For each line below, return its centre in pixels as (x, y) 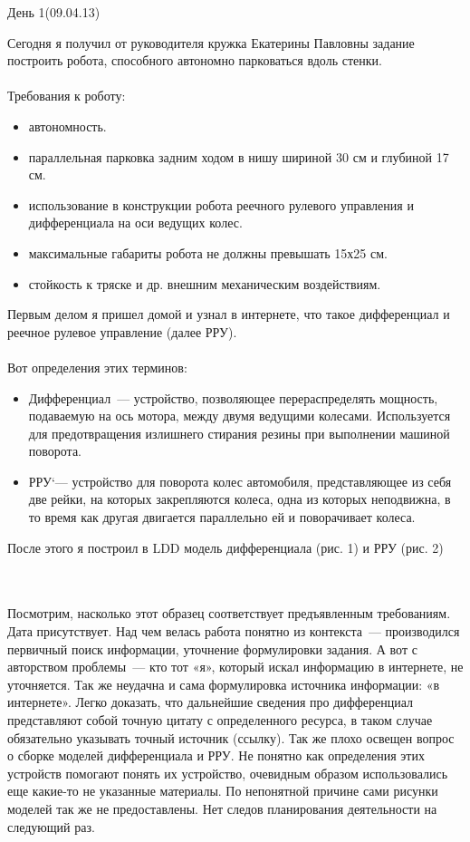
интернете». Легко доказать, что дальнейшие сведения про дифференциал (211, 702)
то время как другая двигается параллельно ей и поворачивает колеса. (222, 517)
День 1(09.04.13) (54, 12)
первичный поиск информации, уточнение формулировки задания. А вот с (212, 648)
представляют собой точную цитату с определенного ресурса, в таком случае (220, 720)
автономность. (67, 126)
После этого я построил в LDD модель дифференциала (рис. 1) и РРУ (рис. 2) (225, 547)
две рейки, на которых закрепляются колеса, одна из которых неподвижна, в (240, 499)
